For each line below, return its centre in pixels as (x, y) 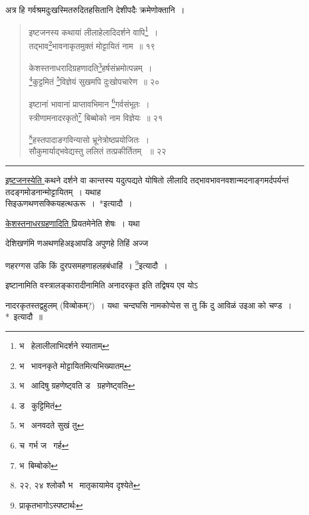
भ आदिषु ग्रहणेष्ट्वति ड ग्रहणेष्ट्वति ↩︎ (77, 385)
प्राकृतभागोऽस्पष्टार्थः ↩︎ (51, 505)
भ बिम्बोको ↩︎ (39, 465)
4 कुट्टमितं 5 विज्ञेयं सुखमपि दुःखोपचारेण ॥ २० (94, 80)
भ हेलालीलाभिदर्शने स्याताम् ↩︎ (64, 345)
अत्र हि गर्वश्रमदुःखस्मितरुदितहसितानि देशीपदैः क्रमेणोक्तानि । (95, 9)
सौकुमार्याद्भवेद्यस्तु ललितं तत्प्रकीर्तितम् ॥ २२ (97, 151)
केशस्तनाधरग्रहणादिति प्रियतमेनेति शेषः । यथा (73, 223)
